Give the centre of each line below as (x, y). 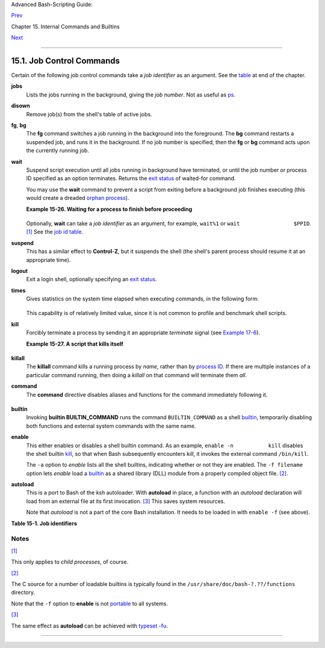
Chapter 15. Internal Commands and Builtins (65, 26)
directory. (23, 593)
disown (20, 106)
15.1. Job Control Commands (66, 61)
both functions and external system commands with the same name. (111, 426)
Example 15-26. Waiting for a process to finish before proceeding (109, 209)
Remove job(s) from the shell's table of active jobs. (89, 114)
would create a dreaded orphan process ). (78, 198)
